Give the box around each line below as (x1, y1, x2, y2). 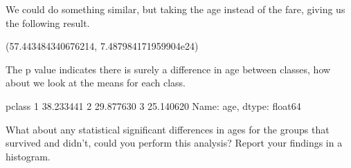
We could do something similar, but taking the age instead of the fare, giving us (6, 2, 345, 16)
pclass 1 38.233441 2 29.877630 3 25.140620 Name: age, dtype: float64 (6, 98, 301, 113)
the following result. (6, 15, 90, 30)
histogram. (6, 149, 51, 163)
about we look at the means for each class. (6, 75, 186, 90)
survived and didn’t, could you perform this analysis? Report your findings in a (6, 136, 343, 150)
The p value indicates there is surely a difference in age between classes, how (6, 62, 331, 76)
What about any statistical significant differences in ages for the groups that (6, 122, 330, 136)
